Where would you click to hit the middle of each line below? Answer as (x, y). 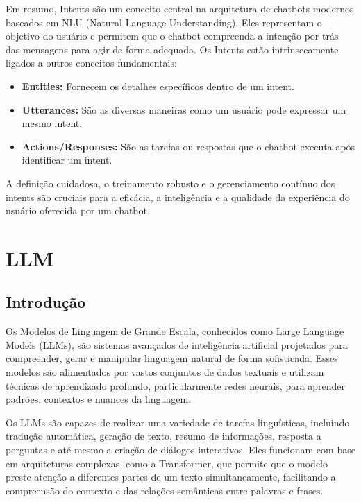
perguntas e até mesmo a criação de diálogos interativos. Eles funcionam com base (180, 450)
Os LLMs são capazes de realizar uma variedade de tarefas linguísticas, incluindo (178, 422)
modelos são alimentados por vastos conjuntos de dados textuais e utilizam (165, 372)
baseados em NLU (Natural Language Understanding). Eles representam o (164, 22)
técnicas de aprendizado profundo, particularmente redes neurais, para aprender (176, 385)
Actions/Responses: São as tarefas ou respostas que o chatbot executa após (188, 146)
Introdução (46, 302)
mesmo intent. (52, 123)
